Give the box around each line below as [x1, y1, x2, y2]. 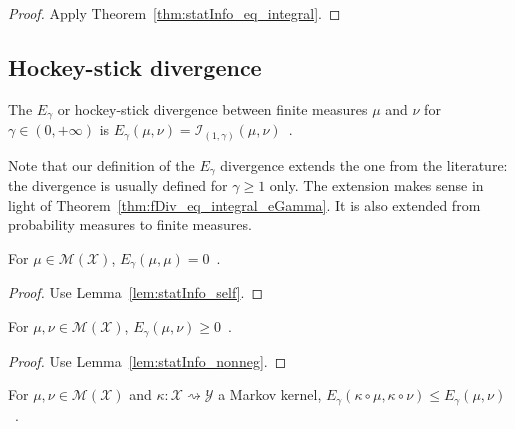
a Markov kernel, [218, 384, 322, 405]
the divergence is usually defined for [8, 175, 228, 196]
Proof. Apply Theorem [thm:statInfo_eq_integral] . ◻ [8, 3, 341, 23]
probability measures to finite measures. [8, 214, 252, 235]
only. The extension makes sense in [269, 175, 484, 196]
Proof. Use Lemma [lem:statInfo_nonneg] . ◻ [8, 350, 287, 371]
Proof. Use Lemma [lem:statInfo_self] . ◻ [8, 282, 264, 303]
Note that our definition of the [8, 154, 195, 175]
